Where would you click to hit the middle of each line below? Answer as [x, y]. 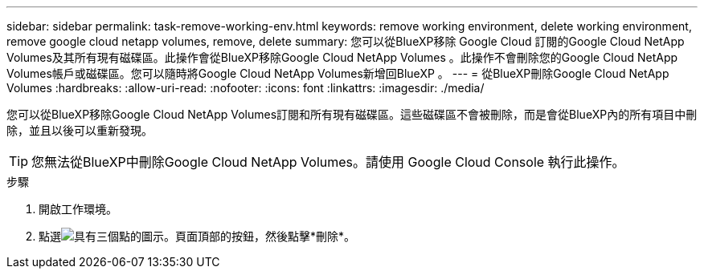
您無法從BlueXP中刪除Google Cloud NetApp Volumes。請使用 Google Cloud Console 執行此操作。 [328, 162]
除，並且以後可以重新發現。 [80, 130]
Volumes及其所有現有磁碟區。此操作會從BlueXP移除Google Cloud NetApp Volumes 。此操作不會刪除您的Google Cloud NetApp [342, 57]
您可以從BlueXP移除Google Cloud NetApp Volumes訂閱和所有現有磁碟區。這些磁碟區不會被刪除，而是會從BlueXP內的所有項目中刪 [352, 114]
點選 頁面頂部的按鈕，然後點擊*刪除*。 [197, 236]
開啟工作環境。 [78, 209]
